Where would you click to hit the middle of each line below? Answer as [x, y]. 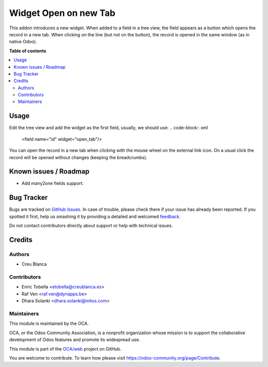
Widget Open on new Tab [62, 13]
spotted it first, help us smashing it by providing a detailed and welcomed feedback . [95, 216]
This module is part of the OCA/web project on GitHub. [65, 349]
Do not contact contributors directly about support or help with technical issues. [91, 226]
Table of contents [28, 51]
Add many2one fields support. [53, 183]
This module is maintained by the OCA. [49, 324]
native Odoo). [23, 42]
